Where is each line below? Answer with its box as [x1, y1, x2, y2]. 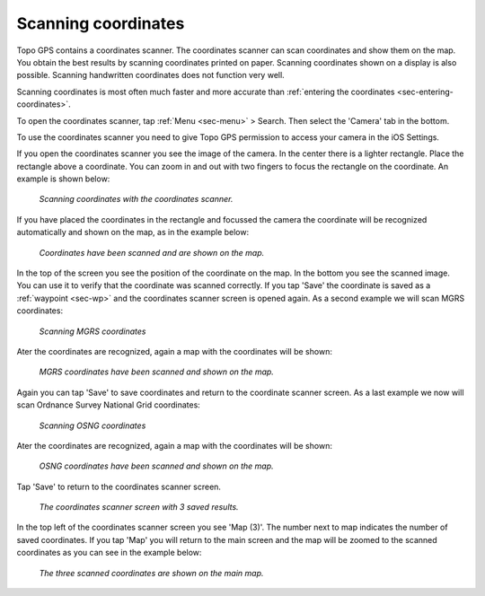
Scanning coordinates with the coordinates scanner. [39, 194, 234, 205]
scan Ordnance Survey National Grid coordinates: [16, 399, 201, 410]
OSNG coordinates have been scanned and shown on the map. [39, 460, 274, 471]
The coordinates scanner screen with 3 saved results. [39, 502, 239, 513]
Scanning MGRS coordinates [39, 326, 146, 337]
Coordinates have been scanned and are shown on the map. [39, 247, 265, 258]
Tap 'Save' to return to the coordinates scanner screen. [16, 481, 222, 492]
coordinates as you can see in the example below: [16, 548, 202, 558]
